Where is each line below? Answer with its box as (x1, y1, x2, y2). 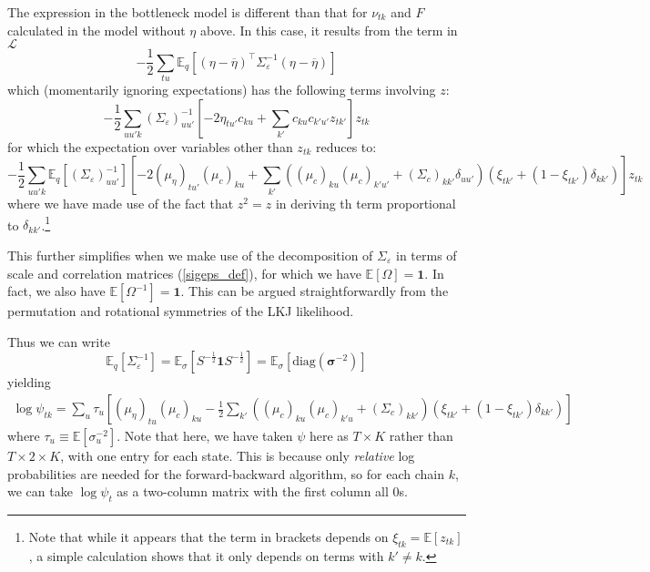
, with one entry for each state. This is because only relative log (60, 446, 415, 465)
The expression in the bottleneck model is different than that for (7, 3, 368, 21)
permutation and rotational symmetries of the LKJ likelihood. (7, 301, 354, 321)
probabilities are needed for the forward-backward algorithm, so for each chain (7, 464, 444, 483)
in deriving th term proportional (275, 194, 456, 213)
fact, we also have (7, 281, 106, 301)
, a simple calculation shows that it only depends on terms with (28, 546, 384, 565)
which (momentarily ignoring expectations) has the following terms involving (7, 79, 436, 98)
